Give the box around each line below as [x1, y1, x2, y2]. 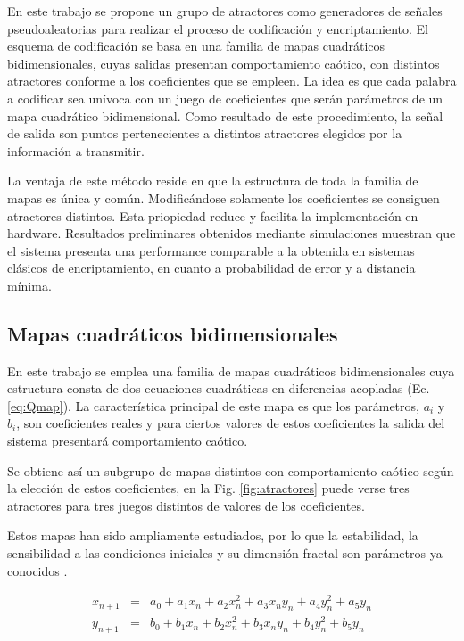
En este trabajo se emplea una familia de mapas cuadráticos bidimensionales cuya [7, 361, 455, 380]
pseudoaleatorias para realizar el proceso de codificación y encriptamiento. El [7, 19, 428, 37]
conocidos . [7, 561, 68, 579]
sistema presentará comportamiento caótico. [7, 431, 248, 450]
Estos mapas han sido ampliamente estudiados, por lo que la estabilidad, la [7, 526, 418, 545]
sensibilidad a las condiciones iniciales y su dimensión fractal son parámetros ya [7, 544, 443, 563]
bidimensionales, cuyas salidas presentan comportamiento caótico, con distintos [7, 53, 440, 72]
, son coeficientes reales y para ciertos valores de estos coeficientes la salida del [16, 414, 445, 432]
